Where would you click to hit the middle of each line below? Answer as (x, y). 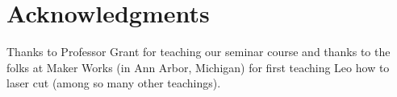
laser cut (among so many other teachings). (114, 83)
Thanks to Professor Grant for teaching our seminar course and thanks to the (198, 52)
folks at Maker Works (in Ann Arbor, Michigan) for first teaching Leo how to (198, 67)
